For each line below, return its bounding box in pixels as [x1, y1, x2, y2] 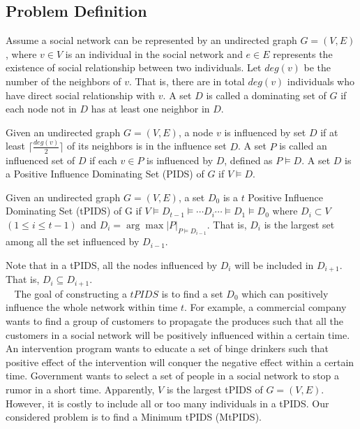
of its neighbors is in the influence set [67, 138, 227, 153]
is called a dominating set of [206, 87, 327, 102]
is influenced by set [224, 124, 306, 139]
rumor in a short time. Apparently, [6, 381, 155, 396]
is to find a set [161, 286, 223, 300]
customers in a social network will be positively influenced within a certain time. [6, 327, 350, 342]
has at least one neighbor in [91, 101, 210, 116]
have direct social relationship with [6, 87, 156, 102]
